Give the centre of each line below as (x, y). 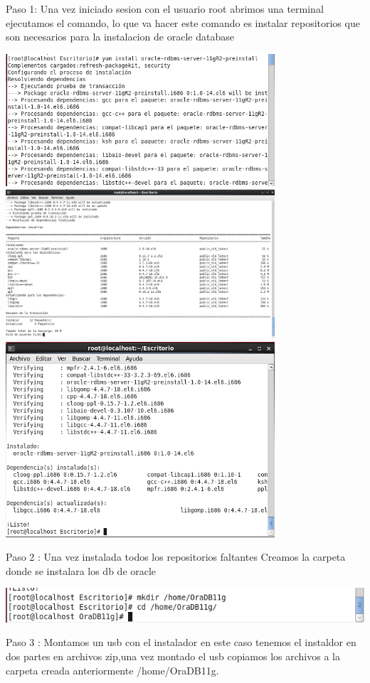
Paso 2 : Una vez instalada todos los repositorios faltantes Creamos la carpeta (176, 557)
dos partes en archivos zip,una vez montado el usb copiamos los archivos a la (173, 656)
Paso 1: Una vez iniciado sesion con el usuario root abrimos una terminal (165, 9)
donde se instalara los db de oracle (81, 570)
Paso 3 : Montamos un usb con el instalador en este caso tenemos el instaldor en (181, 642)
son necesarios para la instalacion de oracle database (120, 37)
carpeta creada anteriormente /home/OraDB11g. (112, 670)
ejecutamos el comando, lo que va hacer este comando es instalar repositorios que (183, 22)
